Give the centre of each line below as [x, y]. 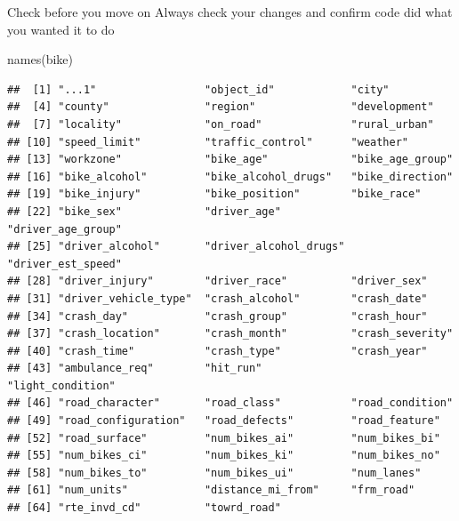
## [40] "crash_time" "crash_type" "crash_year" [217, 351]
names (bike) [40, 59]
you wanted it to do [61, 29]
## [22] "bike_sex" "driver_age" [144, 211]
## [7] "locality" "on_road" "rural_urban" [221, 124]
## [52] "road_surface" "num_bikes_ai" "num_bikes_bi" [224, 438]
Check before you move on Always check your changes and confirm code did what [230, 12]
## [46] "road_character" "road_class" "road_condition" [230, 403]
